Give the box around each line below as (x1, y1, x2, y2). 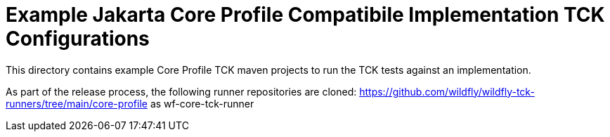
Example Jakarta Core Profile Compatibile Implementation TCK (6, 3, 605, 27)
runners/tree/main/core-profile (6, 97, 148, 110)
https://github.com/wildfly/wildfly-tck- (359, 85, 535, 98)
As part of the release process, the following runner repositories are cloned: (6, 85, 357, 98)
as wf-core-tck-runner (150, 97, 254, 110)
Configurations (6, 27, 150, 51)
